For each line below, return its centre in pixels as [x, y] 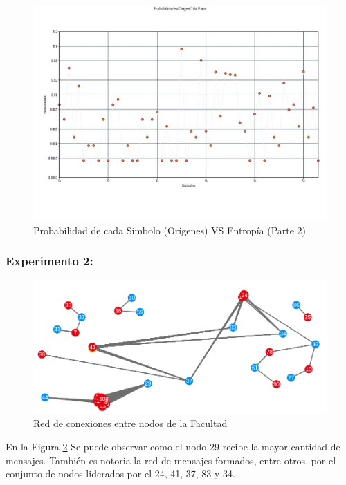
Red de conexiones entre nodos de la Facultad [130, 423]
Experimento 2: [49, 261]
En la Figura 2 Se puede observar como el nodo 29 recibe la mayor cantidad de [173, 446]
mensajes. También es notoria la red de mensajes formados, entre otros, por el [171, 460]
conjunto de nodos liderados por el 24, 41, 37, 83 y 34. [120, 474]
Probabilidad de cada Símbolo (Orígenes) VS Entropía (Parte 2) [170, 230]
